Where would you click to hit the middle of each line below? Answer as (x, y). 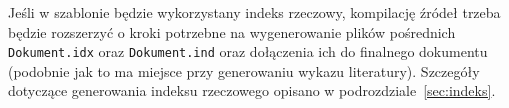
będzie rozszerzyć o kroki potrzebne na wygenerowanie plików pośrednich (232, 31)
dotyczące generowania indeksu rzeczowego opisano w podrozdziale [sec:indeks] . (252, 90)
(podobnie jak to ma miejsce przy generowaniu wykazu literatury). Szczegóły (244, 70)
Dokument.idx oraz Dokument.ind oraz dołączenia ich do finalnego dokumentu (248, 51)
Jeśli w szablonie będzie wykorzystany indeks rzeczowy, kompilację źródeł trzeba (254, 12)
